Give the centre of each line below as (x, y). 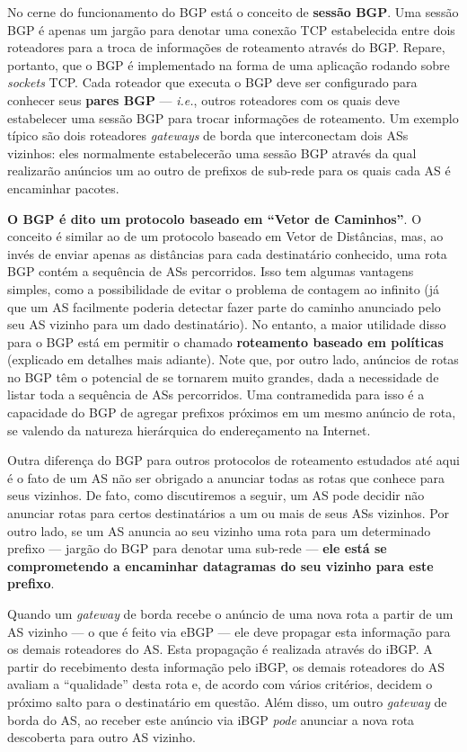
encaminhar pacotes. (63, 188)
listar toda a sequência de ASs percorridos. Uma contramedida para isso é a (216, 394)
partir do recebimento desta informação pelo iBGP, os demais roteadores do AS (226, 666)
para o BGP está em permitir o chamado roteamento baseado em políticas (225, 341)
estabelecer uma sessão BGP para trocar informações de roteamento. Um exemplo (233, 117)
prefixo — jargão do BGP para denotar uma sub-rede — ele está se (197, 548)
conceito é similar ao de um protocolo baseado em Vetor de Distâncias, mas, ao (225, 236)
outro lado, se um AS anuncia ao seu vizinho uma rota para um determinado (219, 530)
